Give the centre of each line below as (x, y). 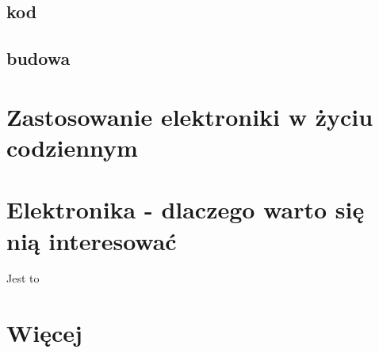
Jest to (23, 278)
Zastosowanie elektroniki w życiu (190, 116)
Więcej (44, 333)
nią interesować (92, 240)
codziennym (72, 147)
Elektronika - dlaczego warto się (186, 209)
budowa (38, 58)
